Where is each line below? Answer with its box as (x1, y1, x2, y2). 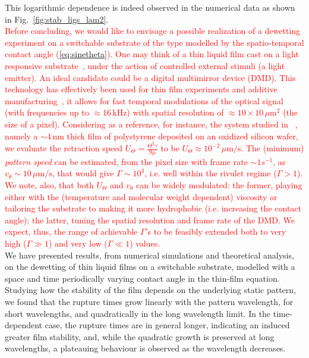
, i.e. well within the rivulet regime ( (144, 167, 277, 179)
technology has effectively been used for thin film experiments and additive (5, 83, 278, 95)
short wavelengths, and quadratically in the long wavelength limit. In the (5, 307, 271, 319)
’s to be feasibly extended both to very (145, 225, 286, 238)
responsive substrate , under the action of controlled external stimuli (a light (5, 59, 285, 71)
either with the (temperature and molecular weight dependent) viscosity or (5, 190, 278, 203)
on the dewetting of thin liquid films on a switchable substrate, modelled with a (5, 260, 295, 273)
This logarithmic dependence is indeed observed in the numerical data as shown (5, 1, 295, 13)
